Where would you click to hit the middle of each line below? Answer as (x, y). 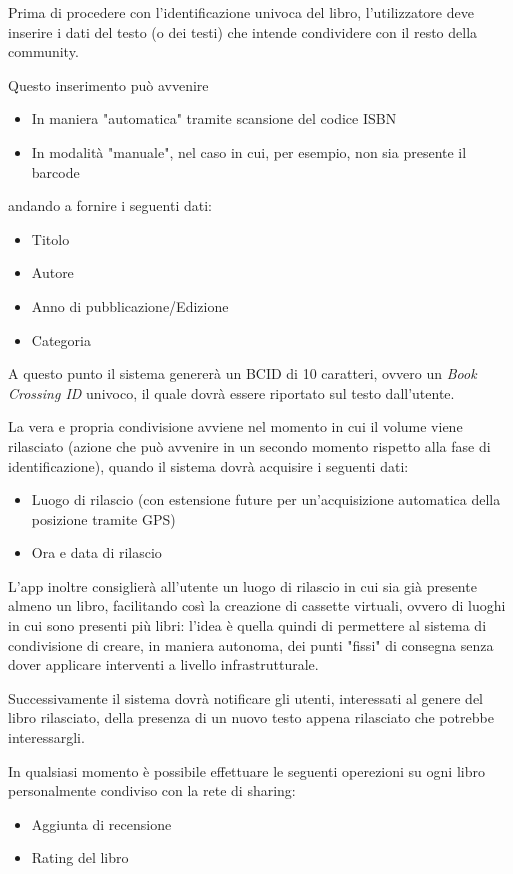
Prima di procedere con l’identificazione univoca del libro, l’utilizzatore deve (241, 12)
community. (43, 51)
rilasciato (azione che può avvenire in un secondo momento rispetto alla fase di (249, 445)
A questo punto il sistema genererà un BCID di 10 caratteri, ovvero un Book (242, 373)
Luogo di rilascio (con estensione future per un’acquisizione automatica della (266, 499)
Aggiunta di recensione (101, 823)
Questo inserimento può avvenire (108, 84)
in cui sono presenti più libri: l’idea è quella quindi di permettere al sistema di (247, 625)
